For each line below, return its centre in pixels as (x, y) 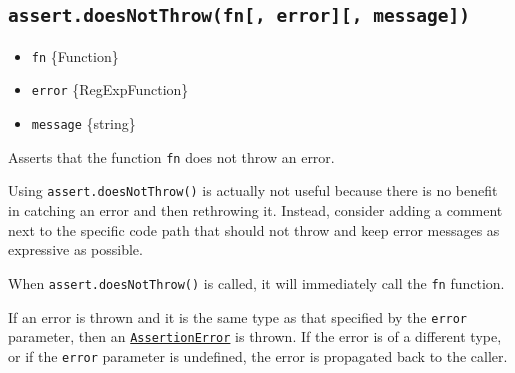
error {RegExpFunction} (110, 89)
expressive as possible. (75, 249)
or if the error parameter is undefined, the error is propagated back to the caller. (258, 355)
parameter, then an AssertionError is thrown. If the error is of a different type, (255, 336)
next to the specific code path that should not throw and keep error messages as (254, 229)
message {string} (83, 123)
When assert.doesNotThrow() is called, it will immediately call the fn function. (256, 282)
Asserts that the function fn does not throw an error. (171, 156)
